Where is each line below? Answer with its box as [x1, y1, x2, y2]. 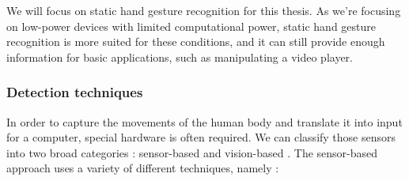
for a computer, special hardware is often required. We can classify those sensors [6, 129, 396, 145]
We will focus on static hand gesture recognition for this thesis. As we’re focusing [6, 2, 401, 18]
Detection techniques [6, 82, 143, 102]
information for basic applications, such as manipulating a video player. [6, 48, 353, 65]
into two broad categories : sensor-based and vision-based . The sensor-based [6, 144, 378, 160]
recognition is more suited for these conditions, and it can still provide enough [6, 33, 385, 50]
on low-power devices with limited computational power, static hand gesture [6, 17, 376, 34]
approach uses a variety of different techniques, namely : [6, 160, 279, 176]
